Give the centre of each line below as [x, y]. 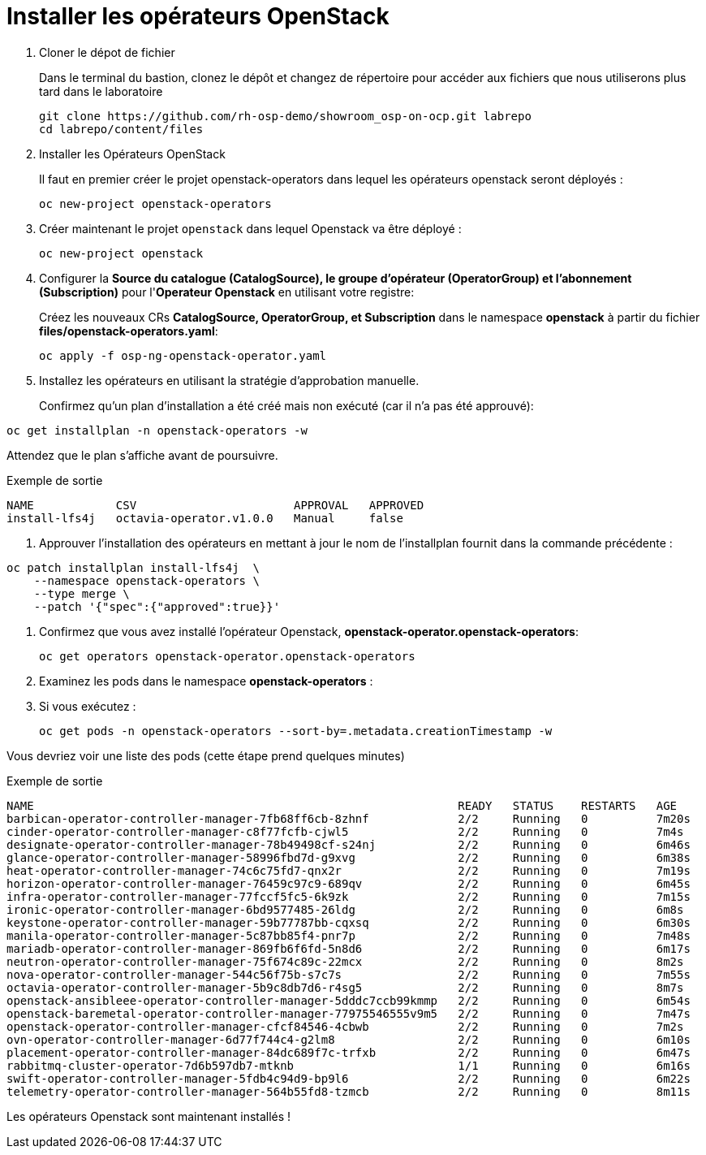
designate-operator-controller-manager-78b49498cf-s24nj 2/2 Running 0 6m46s [349, 844]
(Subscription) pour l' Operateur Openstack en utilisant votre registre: [227, 292]
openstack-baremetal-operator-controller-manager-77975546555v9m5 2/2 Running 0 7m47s [349, 1013]
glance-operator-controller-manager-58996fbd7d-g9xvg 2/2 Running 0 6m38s [349, 857]
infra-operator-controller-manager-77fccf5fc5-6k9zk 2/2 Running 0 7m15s [349, 896]
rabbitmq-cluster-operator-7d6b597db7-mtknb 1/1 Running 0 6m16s [349, 1065]
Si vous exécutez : [88, 706]
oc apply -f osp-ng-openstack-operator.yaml [183, 355]
